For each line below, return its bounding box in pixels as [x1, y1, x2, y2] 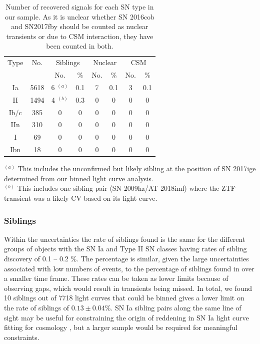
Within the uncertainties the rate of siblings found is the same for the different [4, 233, 245, 244]
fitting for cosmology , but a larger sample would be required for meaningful [4, 322, 237, 332]
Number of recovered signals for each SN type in [5, 2, 154, 12]
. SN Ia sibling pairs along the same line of [110, 302, 241, 312]
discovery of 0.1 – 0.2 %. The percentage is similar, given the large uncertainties [4, 253, 249, 263]
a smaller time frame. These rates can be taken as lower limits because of [4, 273, 228, 283]
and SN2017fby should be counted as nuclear [11, 21, 148, 32]
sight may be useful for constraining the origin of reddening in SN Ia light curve [4, 312, 249, 322]
